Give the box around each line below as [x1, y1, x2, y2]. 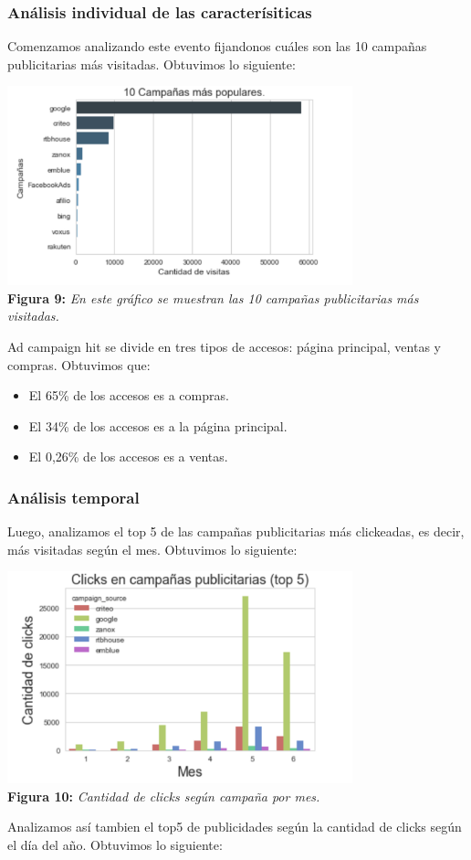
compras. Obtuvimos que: [7, 355, 151, 374]
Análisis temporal [7, 485, 140, 508]
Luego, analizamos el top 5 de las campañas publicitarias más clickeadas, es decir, [7, 522, 465, 541]
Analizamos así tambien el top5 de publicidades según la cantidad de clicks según [7, 817, 462, 836]
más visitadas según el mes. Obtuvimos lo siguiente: [7, 539, 298, 558]
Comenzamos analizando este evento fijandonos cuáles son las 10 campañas [7, 37, 427, 56]
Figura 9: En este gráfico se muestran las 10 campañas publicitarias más [7, 288, 419, 307]
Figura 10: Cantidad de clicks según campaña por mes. [7, 786, 320, 805]
